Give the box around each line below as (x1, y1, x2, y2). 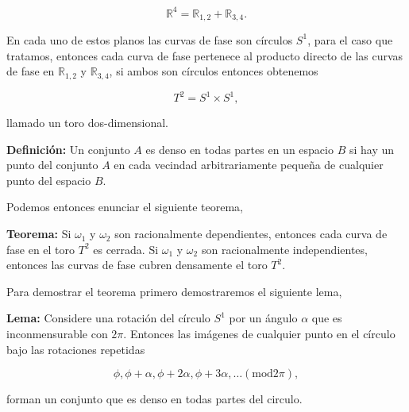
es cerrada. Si (93, 241, 159, 257)
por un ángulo (229, 310, 298, 326)
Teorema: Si (6, 225, 71, 242)
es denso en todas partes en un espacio (145, 141, 334, 157)
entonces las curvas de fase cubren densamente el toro (6, 256, 268, 273)
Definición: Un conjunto (6, 141, 130, 157)
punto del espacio (6, 171, 91, 188)
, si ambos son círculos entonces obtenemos (109, 63, 318, 79)
